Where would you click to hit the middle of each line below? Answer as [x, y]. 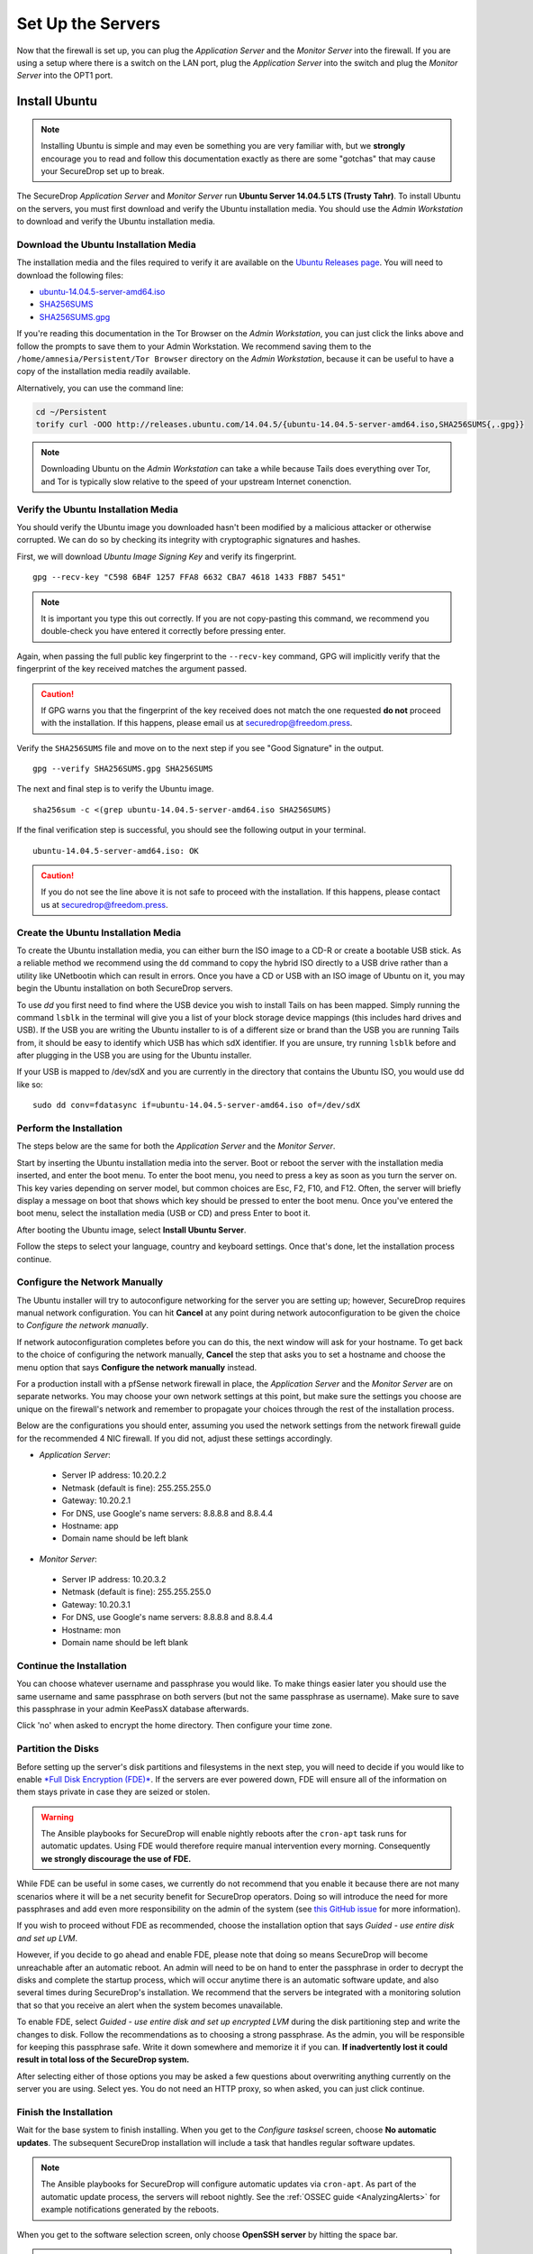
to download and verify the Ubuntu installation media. [116, 222]
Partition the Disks [58, 1749]
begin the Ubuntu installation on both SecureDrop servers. [125, 988]
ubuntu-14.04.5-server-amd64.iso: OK [116, 851]
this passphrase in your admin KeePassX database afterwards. [133, 1709]
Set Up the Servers [89, 23]
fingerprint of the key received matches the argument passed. [132, 669]
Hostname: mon [91, 1630]
